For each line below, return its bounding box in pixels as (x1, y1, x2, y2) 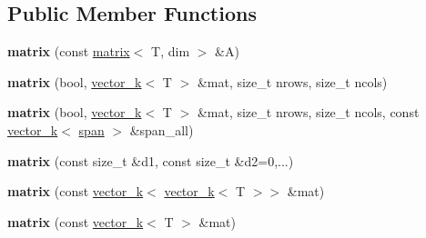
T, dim (151, 42, 190, 61)
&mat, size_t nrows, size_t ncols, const (197, 103, 420, 122)
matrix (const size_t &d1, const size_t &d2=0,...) (7, 151, 294, 170)
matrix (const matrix (7, 42, 130, 61)
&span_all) (129, 120, 194, 139)
